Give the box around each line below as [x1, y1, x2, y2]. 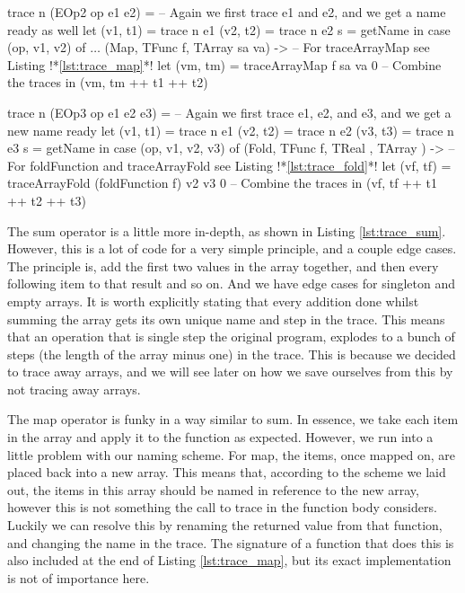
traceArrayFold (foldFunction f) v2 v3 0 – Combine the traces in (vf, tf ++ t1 [7, 173, 437, 192]
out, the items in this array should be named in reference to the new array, [7, 480, 419, 499]
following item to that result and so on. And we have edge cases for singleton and [7, 274, 455, 293]
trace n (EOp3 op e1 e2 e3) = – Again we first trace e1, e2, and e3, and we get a [7, 102, 452, 121]
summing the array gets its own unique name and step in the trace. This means [7, 309, 445, 328]
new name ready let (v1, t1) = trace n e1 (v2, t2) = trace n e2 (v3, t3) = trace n [7, 120, 454, 139]
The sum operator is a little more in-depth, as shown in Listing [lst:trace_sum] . [7, 221, 446, 240]
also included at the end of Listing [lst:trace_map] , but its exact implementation [7, 551, 452, 570]
